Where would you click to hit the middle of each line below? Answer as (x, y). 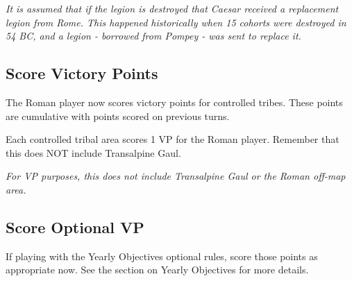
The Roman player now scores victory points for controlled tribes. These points (174, 102)
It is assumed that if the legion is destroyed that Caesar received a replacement (172, 8)
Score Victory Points (82, 73)
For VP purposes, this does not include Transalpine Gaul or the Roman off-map (176, 176)
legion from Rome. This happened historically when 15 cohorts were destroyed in (176, 22)
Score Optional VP (75, 227)
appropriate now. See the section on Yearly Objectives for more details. (157, 270)
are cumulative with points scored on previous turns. (118, 116)
